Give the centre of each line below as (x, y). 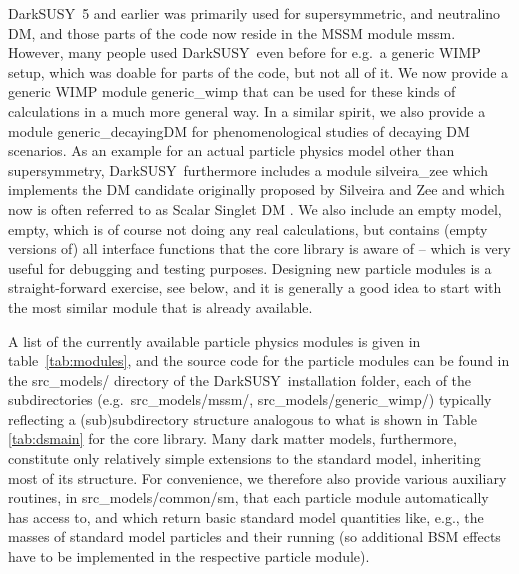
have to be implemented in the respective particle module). (189, 556)
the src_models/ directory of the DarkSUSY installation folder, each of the (240, 379)
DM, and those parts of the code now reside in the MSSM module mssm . (232, 32)
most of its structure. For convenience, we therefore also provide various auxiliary (257, 477)
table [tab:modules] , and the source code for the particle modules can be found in (259, 360)
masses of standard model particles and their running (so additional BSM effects (254, 536)
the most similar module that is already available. (160, 306)
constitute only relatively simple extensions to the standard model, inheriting (244, 458)
